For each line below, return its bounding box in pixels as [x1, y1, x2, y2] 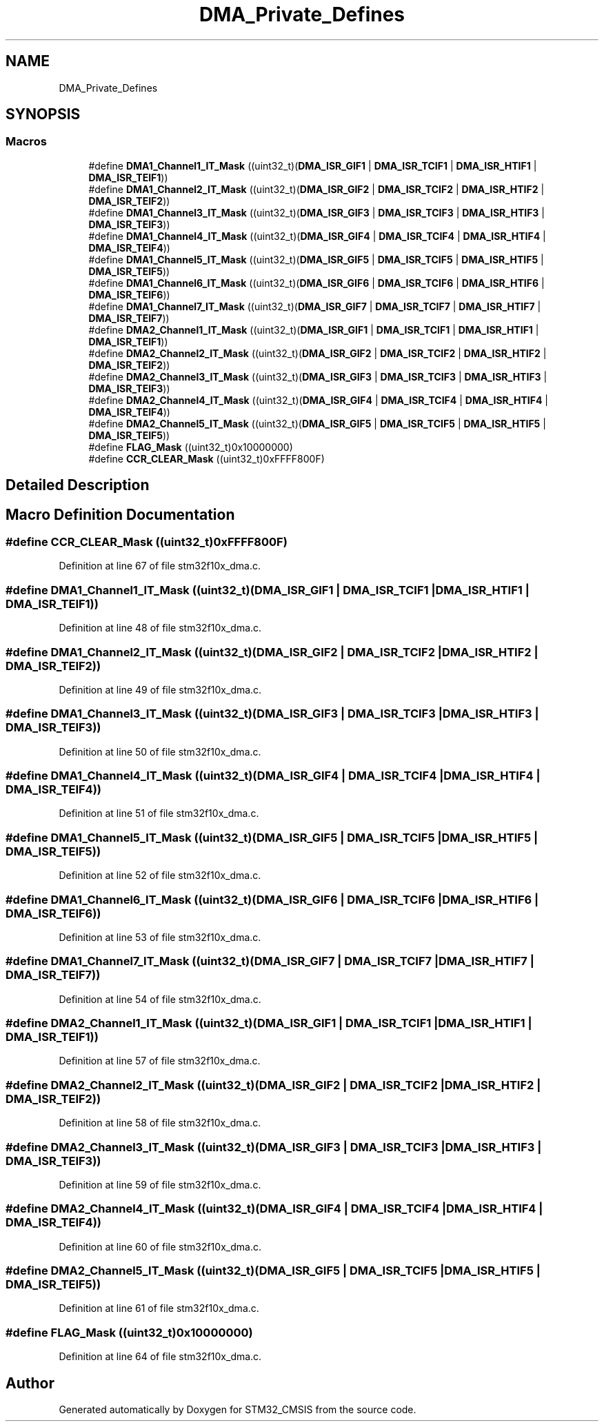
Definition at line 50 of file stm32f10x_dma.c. [59, 745, 261, 758]
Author [6, 1374, 54, 1392]
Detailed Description [6, 476, 150, 494]
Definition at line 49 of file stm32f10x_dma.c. [59, 683, 262, 696]
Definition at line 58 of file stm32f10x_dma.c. [59, 1117, 261, 1129]
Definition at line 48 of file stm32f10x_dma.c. [59, 622, 262, 634]
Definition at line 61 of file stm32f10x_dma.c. [59, 1302, 259, 1315]
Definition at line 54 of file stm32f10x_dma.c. [59, 993, 261, 1005]
